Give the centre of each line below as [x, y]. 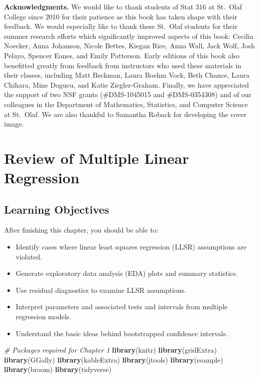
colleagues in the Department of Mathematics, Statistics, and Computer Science [126, 104]
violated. [29, 256]
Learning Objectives [57, 209]
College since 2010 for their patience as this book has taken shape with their [121, 16]
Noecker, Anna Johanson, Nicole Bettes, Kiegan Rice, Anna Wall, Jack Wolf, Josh [129, 46]
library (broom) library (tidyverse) [58, 369]
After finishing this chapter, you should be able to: [81, 230]
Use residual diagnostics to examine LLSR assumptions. [101, 290]
